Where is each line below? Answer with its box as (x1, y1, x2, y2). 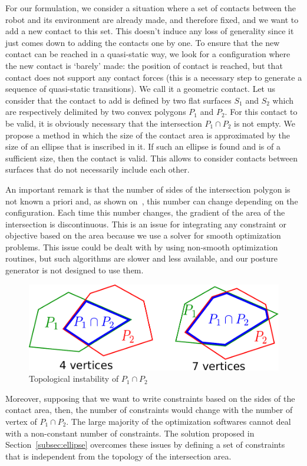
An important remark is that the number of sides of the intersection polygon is (5, 183, 291, 195)
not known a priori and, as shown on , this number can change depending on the (5, 194, 298, 207)
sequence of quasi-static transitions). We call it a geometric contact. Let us (5, 82, 276, 95)
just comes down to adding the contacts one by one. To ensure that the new (5, 36, 280, 48)
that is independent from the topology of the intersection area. (5, 450, 232, 462)
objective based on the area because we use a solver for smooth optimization (5, 229, 281, 242)
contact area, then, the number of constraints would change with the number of (5, 404, 293, 416)
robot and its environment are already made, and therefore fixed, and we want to (5, 13, 299, 25)
